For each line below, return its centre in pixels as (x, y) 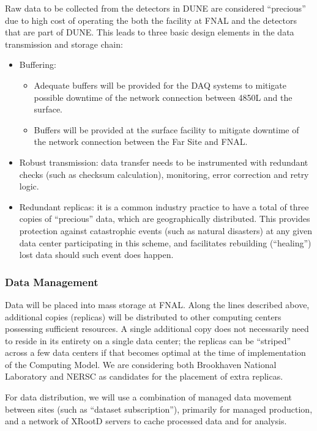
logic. (29, 186)
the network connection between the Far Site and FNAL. (141, 142)
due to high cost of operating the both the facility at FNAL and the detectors (151, 20)
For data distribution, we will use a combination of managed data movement (149, 397)
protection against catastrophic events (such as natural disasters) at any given (166, 230)
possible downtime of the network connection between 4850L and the (163, 97)
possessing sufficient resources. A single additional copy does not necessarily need (157, 329)
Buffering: (38, 64)
